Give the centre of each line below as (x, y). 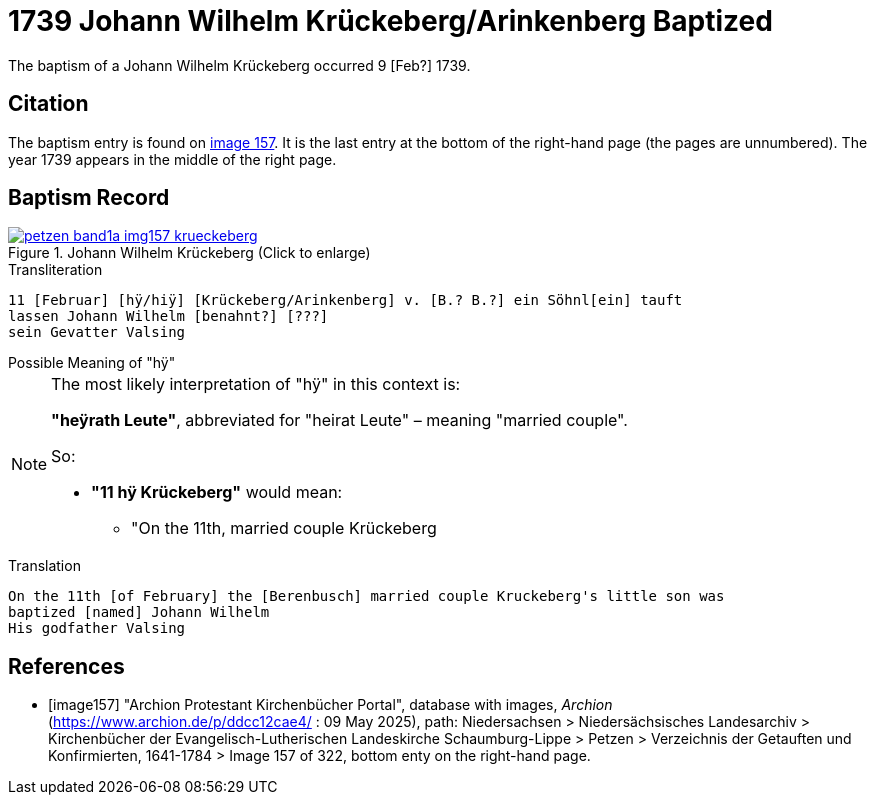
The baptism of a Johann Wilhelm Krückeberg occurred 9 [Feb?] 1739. (239, 65)
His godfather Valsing (97, 628)
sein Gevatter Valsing (97, 332)
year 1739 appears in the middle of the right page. (172, 159)
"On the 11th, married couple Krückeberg (284, 528)
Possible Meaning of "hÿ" (92, 363)
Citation (48, 104)
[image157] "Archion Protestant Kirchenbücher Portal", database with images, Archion (330, 705)
